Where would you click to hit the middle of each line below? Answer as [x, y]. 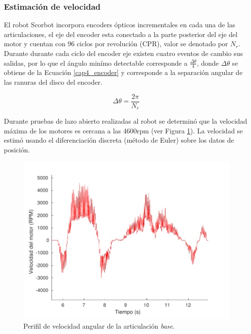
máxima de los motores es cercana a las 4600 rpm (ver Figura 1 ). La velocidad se [124, 130]
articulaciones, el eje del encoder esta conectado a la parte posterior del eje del [121, 34]
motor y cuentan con [35, 44]
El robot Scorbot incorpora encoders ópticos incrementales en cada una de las [120, 25]
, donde [208, 63]
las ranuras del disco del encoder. [53, 82]
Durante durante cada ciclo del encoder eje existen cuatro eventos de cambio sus [124, 53]
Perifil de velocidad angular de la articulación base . [99, 326]
